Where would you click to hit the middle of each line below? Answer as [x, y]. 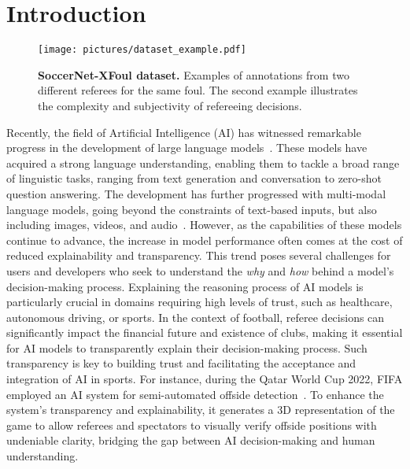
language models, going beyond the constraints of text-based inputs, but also [192, 209]
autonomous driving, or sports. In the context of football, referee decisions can [196, 317]
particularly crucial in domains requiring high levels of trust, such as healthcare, [199, 302]
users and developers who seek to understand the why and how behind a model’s [200, 270]
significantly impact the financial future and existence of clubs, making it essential [205, 332]
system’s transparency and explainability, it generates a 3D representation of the [201, 410]
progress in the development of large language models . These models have [187, 148]
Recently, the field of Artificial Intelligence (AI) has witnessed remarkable [184, 132]
